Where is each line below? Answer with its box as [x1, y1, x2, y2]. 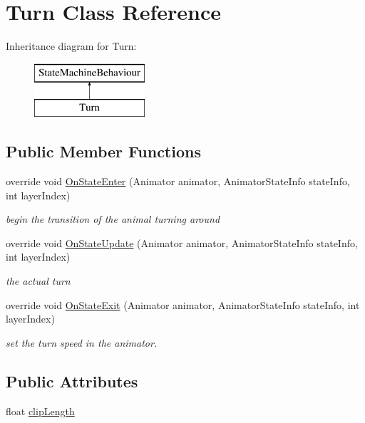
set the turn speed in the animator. [6, 335, 158, 350]
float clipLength [6, 403, 75, 418]
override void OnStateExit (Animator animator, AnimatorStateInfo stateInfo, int [6, 297, 360, 312]
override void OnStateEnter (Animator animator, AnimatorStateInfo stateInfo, [6, 174, 350, 189]
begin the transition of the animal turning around [6, 211, 220, 226]
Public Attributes [6, 370, 138, 392]
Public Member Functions [6, 140, 201, 162]
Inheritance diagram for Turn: [6, 38, 137, 53]
